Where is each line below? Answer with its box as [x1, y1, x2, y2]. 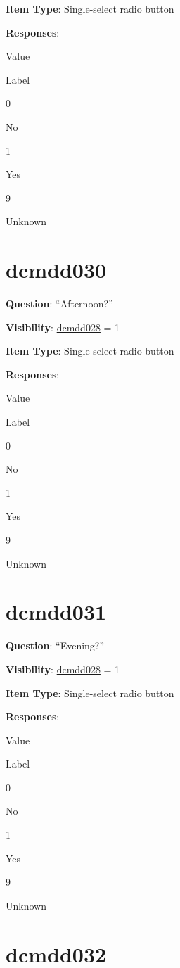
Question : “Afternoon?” [6, 296, 113, 311]
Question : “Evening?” [6, 638, 105, 653]
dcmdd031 [6, 597, 107, 626]
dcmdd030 [6, 255, 107, 284]
